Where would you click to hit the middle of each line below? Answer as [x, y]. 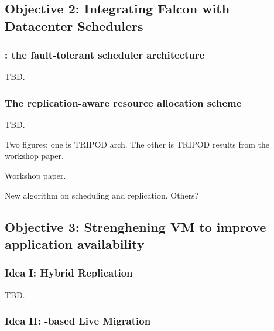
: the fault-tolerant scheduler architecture [105, 55]
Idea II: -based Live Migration [78, 321]
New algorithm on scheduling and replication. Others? [102, 195]
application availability [75, 243]
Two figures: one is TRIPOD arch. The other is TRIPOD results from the [137, 144]
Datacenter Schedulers [74, 25]
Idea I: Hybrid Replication [69, 273]
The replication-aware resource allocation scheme [123, 102]
